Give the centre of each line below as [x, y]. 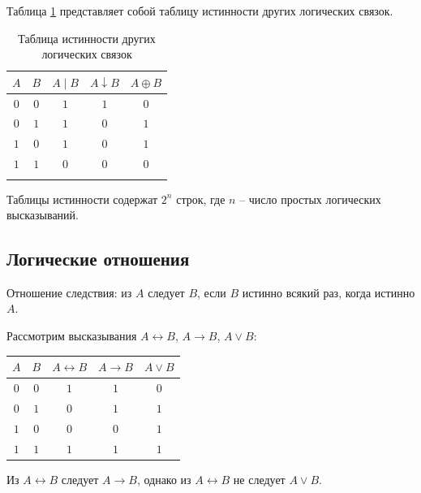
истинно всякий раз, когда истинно [329, 292]
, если [212, 292]
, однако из [164, 479]
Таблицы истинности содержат [82, 199]
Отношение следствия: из [69, 292]
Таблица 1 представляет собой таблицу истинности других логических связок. [200, 11]
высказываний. [43, 215]
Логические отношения [98, 259]
